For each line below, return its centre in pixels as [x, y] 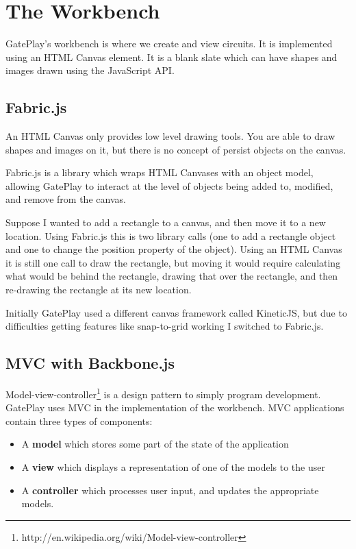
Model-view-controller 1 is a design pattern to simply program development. [163, 393]
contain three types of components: [79, 420]
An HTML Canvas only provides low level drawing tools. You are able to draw [170, 136]
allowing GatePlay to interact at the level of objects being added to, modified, [169, 185]
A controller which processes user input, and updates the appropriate [170, 490]
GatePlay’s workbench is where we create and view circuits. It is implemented [169, 44]
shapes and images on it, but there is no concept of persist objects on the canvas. [176, 149]
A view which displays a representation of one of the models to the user [173, 467]
